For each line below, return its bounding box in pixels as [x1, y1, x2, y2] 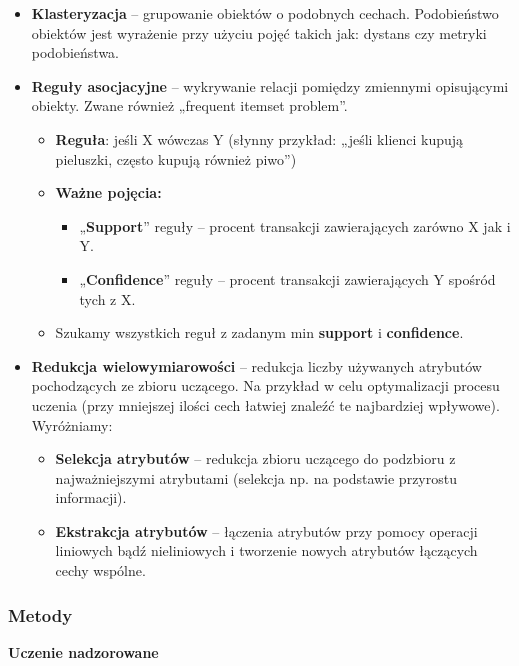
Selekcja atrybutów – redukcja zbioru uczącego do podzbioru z [55, 448, 456, 469]
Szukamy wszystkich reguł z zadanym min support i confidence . [55, 322, 464, 343]
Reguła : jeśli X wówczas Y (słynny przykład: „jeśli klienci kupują [55, 128, 464, 149]
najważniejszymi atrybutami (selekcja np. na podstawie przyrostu [55, 467, 457, 488]
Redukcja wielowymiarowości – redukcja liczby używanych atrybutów [31, 355, 482, 376]
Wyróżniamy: [31, 414, 113, 435]
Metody [8, 602, 73, 627]
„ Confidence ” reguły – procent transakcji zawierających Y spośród [79, 268, 496, 289]
